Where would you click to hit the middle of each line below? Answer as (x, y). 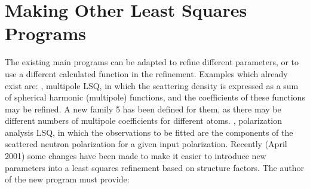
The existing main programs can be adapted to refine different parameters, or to (152, 62)
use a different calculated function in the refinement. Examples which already (146, 73)
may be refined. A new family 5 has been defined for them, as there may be (143, 109)
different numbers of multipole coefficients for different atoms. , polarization (143, 121)
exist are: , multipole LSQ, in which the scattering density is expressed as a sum (152, 85)
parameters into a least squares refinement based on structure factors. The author (154, 167)
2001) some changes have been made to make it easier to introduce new (136, 156)
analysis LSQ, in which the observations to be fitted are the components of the (149, 132)
